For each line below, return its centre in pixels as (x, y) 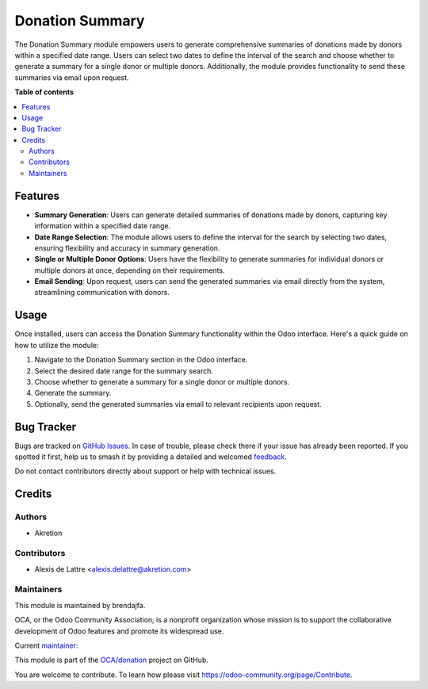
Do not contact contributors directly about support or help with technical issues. (145, 471)
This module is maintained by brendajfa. (80, 605)
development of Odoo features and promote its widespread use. (119, 631)
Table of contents (44, 92)
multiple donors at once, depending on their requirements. (130, 270)
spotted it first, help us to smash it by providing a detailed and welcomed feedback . (151, 457)
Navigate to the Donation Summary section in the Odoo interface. (141, 360)
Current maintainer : (46, 645)
